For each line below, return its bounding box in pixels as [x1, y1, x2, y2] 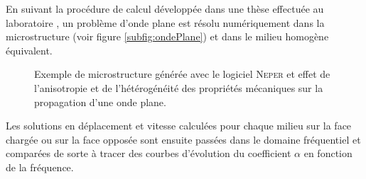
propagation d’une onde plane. [34, 94, 166, 109]
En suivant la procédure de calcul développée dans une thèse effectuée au [6, 1, 324, 16]
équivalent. [6, 42, 53, 57]
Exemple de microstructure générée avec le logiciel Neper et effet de [34, 67, 330, 81]
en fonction [303, 146, 352, 161]
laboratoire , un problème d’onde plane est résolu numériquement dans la [6, 15, 325, 30]
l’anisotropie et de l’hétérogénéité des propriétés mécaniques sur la [34, 80, 323, 95]
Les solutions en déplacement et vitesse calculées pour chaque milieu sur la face [6, 118, 352, 133]
